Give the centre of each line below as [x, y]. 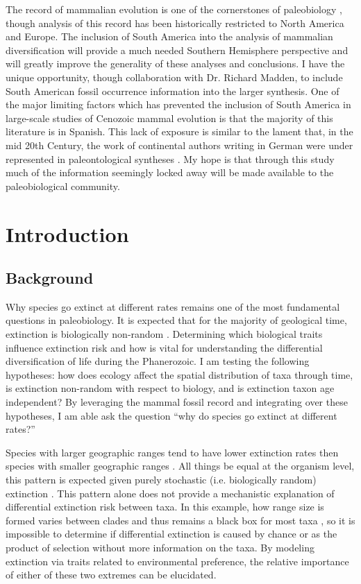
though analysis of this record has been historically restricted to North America [175, 23]
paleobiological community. [63, 186]
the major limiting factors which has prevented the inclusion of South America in [178, 104]
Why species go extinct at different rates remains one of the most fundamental [173, 306]
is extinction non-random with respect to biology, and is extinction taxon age [170, 388]
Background [50, 278]
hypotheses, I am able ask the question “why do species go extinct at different [171, 415]
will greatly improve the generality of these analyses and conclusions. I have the [175, 63]
